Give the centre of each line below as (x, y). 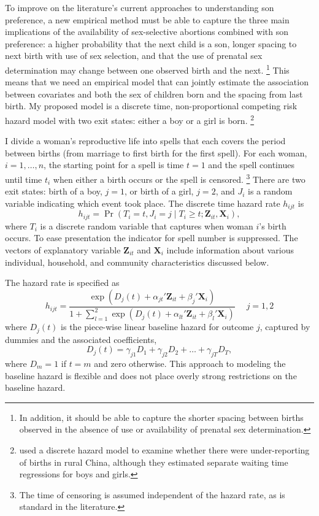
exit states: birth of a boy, (54, 191)
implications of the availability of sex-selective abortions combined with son (147, 32)
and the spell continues (251, 165)
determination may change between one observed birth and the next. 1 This (147, 69)
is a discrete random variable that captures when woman (147, 225)
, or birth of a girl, (159, 191)
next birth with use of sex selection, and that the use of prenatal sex (134, 56)
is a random (270, 191)
